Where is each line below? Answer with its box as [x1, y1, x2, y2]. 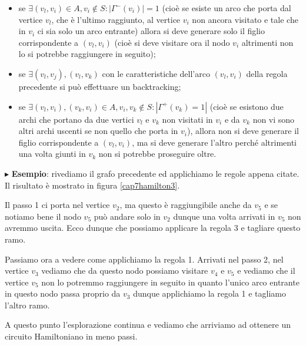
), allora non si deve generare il [187, 125, 299, 137]
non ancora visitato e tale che [192, 13, 298, 25]
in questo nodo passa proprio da [5, 287, 121, 300]
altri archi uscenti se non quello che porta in [18, 125, 178, 137]
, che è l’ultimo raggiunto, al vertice [51, 13, 181, 25]
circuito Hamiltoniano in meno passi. [5, 330, 138, 342]
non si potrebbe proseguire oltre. [98, 147, 217, 160]
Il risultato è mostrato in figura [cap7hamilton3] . [5, 179, 180, 191]
